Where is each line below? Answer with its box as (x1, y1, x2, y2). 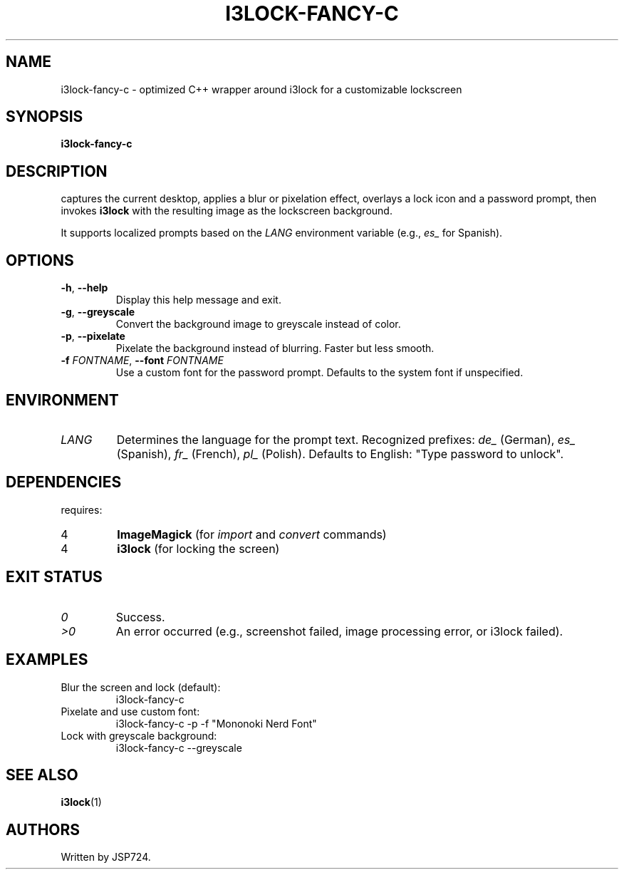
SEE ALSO (6, 765, 78, 784)
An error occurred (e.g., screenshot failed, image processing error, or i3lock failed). (115, 623, 563, 638)
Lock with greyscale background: (61, 729, 217, 742)
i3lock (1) (61, 796, 102, 809)
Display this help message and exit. (115, 294, 281, 306)
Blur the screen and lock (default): (61, 680, 221, 693)
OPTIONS (6, 251, 74, 269)
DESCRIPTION (6, 162, 108, 180)
